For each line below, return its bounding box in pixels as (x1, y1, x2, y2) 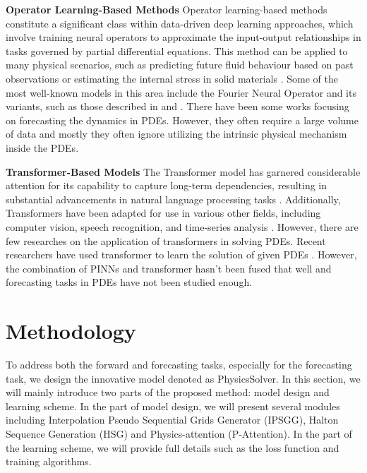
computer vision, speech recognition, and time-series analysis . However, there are (6, 219, 359, 234)
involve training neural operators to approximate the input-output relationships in (6, 30, 361, 44)
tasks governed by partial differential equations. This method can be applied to (6, 43, 348, 58)
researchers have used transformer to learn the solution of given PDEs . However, (6, 247, 357, 262)
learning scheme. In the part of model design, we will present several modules (6, 398, 340, 413)
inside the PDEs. (6, 140, 79, 155)
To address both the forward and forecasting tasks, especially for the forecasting (6, 357, 352, 371)
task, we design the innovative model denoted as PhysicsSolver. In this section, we (6, 371, 361, 385)
